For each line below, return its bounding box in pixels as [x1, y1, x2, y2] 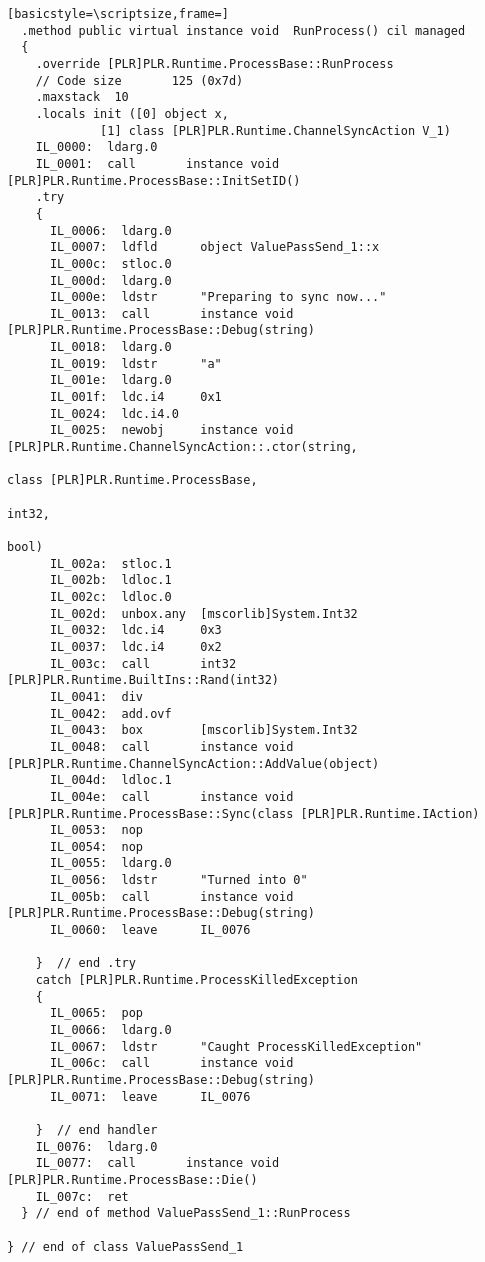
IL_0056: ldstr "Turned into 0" [49, 873, 308, 888]
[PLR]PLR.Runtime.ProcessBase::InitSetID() [7, 173, 301, 188]
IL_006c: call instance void [49, 1056, 294, 1071]
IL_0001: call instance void [35, 156, 280, 171]
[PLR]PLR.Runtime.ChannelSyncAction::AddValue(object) [7, 756, 380, 771]
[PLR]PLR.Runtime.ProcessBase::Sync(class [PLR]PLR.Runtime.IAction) [7, 806, 480, 821]
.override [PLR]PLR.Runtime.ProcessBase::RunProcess [35, 56, 394, 71]
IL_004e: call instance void [49, 789, 294, 804]
